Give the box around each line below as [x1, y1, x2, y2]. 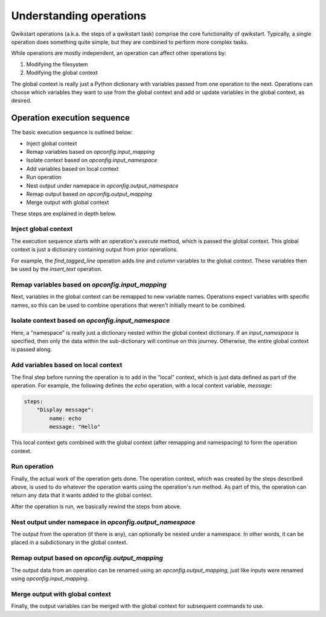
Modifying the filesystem [26, 60, 88, 68]
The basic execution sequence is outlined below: [11, 128, 133, 136]
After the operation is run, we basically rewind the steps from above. [11, 502, 182, 510]
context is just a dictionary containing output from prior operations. [11, 246, 178, 253]
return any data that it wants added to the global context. [11, 492, 153, 499]
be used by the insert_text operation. [11, 265, 103, 273]
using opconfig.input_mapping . [11, 575, 89, 582]
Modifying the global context [26, 69, 98, 77]
